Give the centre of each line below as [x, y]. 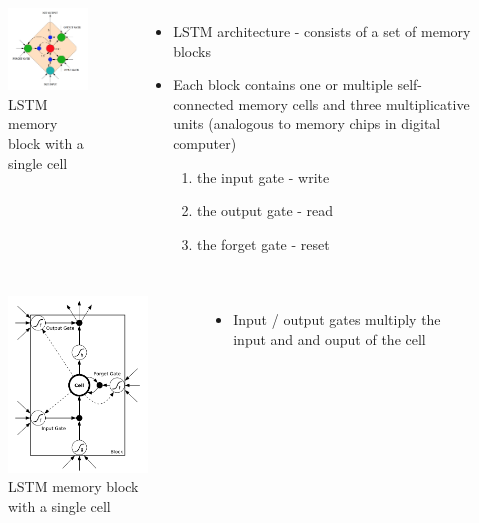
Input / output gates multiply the [337, 319]
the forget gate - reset [263, 243]
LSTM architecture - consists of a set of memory [322, 31]
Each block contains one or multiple [283, 84]
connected [203, 103]
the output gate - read [265, 210]
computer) [205, 142]
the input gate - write [263, 176]
